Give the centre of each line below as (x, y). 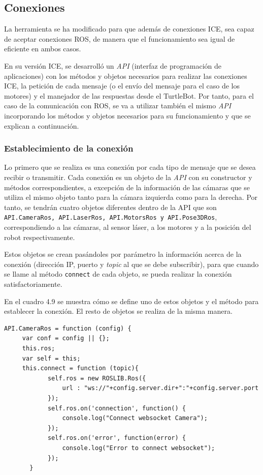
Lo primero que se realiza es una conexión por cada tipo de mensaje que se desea (130, 167)
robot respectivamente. (40, 237)
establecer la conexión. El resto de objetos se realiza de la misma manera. (118, 311)
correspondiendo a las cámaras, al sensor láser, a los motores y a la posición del (128, 227)
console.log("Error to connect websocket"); (139, 448)
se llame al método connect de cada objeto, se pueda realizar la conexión (118, 274)
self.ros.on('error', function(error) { (117, 438)
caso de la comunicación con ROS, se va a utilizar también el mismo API (118, 106)
